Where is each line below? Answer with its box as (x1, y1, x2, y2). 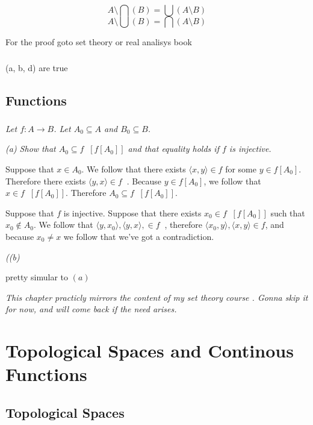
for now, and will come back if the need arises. (5, 303, 177, 315)
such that (270, 206, 305, 219)
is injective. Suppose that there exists (63, 206, 202, 219)
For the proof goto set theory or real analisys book (5, 36, 192, 48)
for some (225, 163, 256, 175)
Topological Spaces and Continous (5, 338, 294, 363)
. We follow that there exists (81, 163, 186, 175)
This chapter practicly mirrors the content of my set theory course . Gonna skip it (5, 291, 308, 303)
